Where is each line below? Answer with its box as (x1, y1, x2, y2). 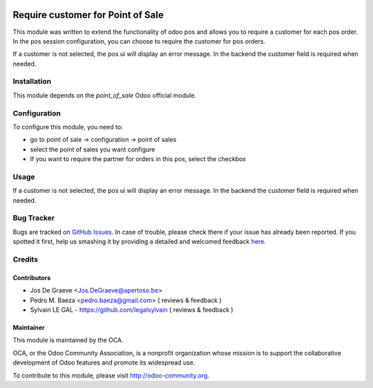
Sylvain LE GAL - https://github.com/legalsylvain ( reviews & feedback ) (30, 305, 234, 314)
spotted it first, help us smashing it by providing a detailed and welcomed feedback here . (12, 237, 266, 246)
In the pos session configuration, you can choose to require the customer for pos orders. (12, 37, 266, 45)
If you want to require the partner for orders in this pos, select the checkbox (30, 155, 247, 163)
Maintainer (12, 323, 45, 331)
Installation (12, 77, 52, 86)
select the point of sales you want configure (30, 145, 155, 154)
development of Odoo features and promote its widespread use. (12, 358, 195, 367)
